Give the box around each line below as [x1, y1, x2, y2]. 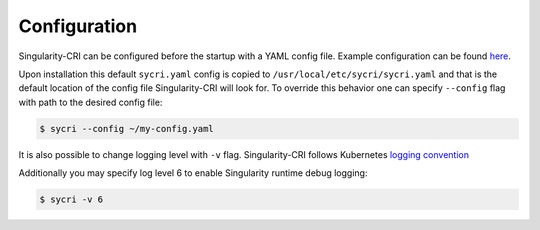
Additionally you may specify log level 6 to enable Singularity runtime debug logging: [18, 167, 368, 179]
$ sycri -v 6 [39, 194, 104, 205]
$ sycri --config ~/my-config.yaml [39, 123, 214, 134]
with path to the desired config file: [18, 96, 163, 108]
